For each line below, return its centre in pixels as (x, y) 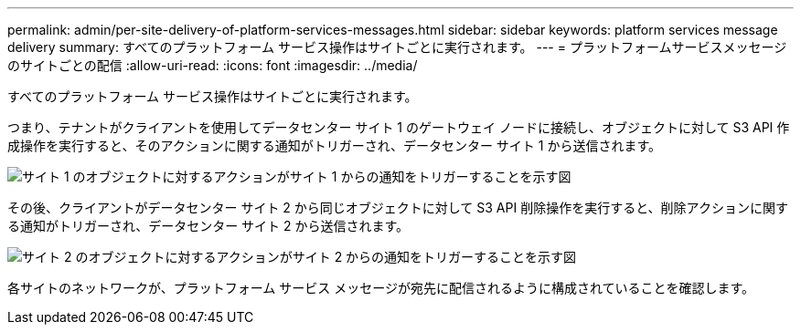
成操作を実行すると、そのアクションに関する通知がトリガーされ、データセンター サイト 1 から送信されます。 (334, 145)
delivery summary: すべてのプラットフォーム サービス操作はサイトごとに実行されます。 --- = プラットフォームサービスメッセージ (397, 47)
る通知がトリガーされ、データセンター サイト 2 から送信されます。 (208, 226)
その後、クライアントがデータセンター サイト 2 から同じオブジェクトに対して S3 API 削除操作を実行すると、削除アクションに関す (398, 207)
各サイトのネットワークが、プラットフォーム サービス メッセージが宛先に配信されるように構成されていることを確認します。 (381, 288)
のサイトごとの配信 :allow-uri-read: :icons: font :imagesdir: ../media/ (213, 65)
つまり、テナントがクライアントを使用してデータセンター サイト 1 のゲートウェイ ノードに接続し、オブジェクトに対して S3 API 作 (399, 127)
